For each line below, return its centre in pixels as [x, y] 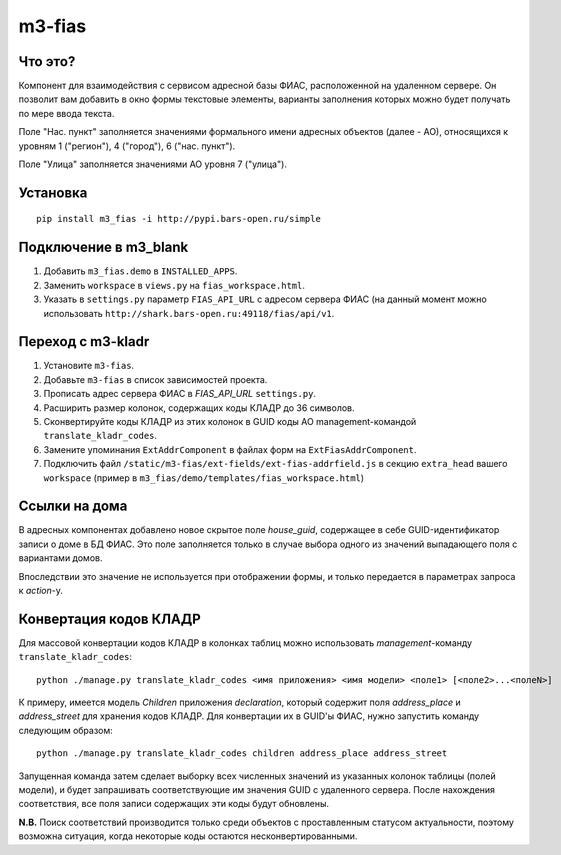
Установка [53, 192]
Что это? [47, 61]
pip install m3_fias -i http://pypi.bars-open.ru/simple [179, 219]
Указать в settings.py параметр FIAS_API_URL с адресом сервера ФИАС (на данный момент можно [265, 299]
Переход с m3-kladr [84, 341]
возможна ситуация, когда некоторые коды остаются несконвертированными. [188, 836]
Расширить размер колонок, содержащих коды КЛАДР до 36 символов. [199, 407]
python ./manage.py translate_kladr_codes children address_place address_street [242, 753]
